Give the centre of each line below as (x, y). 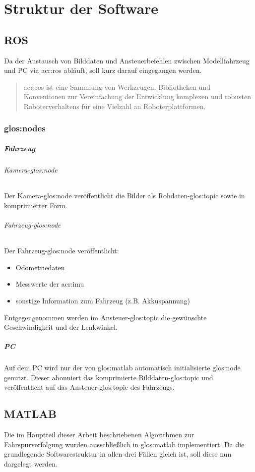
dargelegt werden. (31, 464)
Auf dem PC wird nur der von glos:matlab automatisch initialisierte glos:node (122, 368)
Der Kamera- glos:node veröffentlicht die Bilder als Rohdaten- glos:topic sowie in (125, 196)
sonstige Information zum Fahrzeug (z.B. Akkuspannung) (103, 300)
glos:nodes (25, 128)
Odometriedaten (40, 267)
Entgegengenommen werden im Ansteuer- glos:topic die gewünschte (105, 317)
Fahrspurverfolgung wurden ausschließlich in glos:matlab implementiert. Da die (124, 444)
